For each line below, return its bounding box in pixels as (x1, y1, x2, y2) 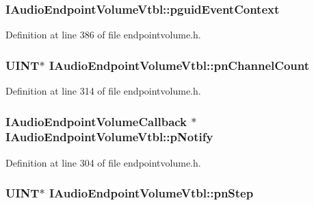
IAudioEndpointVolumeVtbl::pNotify (5, 128, 213, 145)
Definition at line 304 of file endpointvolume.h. (5, 155, 201, 169)
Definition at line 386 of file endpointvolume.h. (5, 27, 201, 42)
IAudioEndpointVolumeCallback (5, 112, 187, 130)
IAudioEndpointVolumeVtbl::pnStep (49, 184, 254, 202)
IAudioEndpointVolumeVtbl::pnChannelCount (49, 56, 309, 73)
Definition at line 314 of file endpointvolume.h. (5, 84, 201, 98)
